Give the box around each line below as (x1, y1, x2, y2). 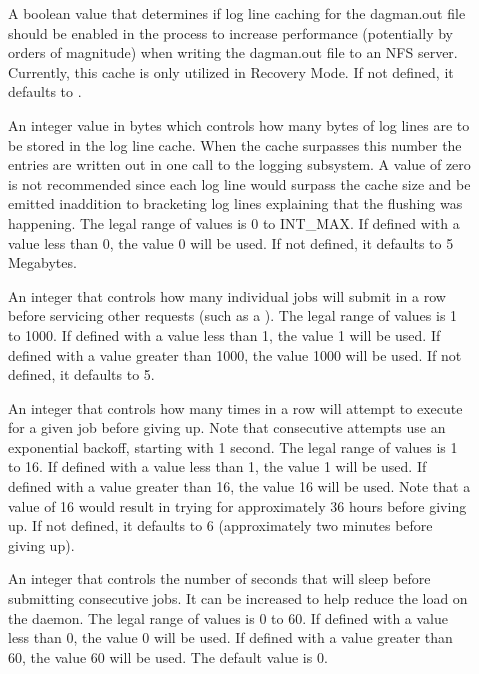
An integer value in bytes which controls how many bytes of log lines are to (8, 114, 470, 135)
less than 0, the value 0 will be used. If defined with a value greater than (8, 627, 453, 648)
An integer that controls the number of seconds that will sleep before (8, 568, 431, 589)
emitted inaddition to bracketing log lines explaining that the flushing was (8, 193, 463, 214)
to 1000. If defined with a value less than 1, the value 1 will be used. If (8, 324, 441, 345)
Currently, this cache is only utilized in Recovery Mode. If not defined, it (8, 61, 454, 82)
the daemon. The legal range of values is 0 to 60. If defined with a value (8, 607, 448, 628)
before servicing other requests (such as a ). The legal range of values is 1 (8, 305, 458, 326)
